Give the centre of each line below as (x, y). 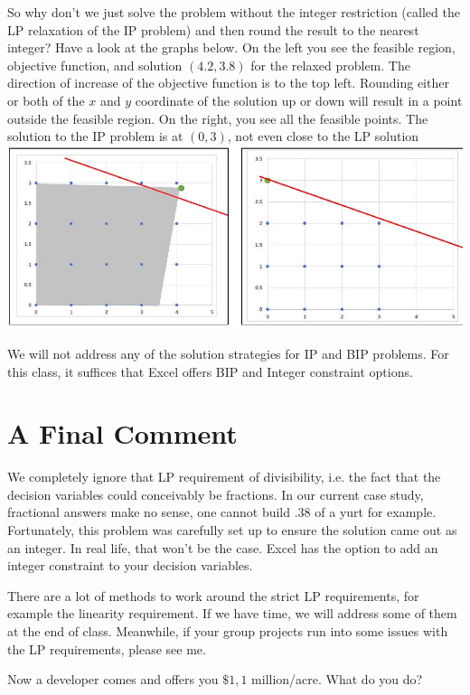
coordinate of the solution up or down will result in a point (299, 100)
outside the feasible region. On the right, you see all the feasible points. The (218, 118)
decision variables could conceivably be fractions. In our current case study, (216, 494)
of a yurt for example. (376, 512)
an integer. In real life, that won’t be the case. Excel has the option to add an (223, 547)
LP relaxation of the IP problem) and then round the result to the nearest (213, 29)
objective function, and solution (95, 65)
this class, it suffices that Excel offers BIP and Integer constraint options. (210, 371)
